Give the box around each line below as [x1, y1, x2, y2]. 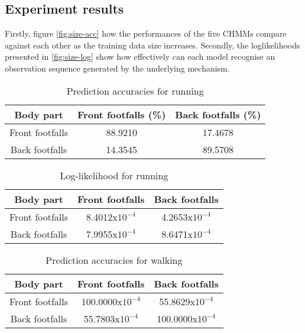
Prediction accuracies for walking [46, 253, 183, 267]
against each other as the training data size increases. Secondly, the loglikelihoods [5, 38, 300, 51]
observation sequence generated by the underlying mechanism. [5, 62, 230, 74]
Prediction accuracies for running [66, 83, 204, 98]
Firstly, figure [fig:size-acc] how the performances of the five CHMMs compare [5, 27, 287, 40]
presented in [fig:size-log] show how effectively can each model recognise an [5, 50, 275, 63]
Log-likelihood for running [60, 168, 168, 182]
